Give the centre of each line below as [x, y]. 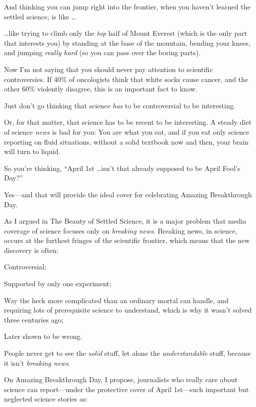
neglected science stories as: [46, 399]
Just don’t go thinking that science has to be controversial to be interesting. [120, 105]
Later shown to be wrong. [43, 336]
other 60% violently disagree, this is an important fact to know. [101, 89]
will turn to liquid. [32, 151]
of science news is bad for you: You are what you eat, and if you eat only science [127, 131]
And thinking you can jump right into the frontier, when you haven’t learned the [127, 6]
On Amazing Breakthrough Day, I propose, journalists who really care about [121, 379]
